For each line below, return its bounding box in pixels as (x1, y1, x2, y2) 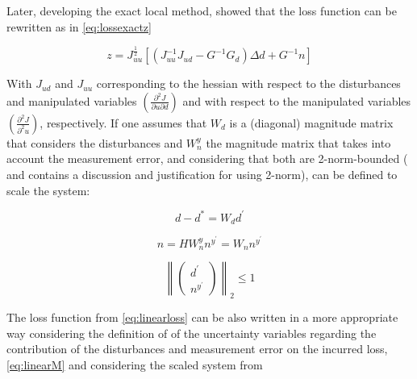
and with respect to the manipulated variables (182, 92, 411, 109)
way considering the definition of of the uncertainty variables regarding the (6, 324, 377, 341)
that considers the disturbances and (6, 134, 183, 151)
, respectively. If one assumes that (40, 114, 207, 131)
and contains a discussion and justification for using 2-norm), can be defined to (6, 165, 398, 182)
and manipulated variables (6, 92, 137, 109)
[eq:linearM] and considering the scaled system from (6, 356, 263, 373)
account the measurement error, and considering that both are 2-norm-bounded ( (6, 150, 408, 167)
